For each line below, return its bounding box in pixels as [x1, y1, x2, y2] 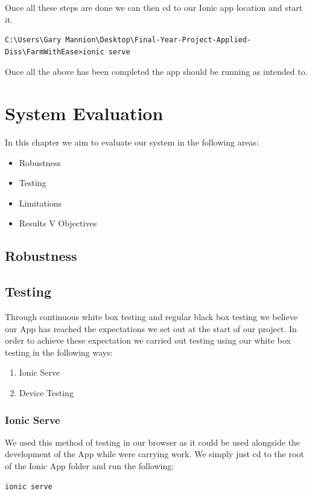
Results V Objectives [19, 217, 97, 229]
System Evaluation [5, 101, 164, 126]
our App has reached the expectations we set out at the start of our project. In [5, 322, 297, 335]
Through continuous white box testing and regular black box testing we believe [5, 310, 298, 323]
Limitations [19, 196, 62, 209]
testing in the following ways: [5, 345, 113, 358]
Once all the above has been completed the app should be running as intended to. [5, 65, 308, 78]
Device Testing [19, 387, 74, 399]
